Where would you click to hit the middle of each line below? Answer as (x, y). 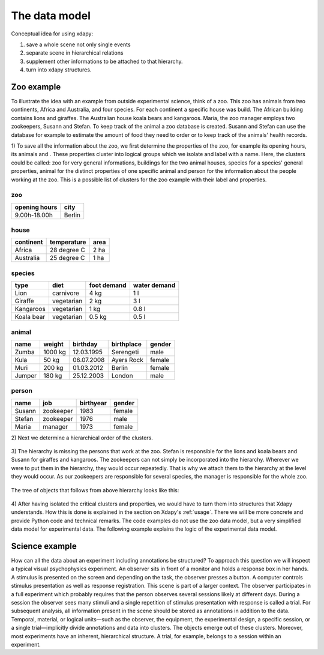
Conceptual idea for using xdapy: (52, 34)
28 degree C (67, 250)
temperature (68, 242)
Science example (44, 546)
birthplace (127, 344)
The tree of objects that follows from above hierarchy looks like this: (95, 490)
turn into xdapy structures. (59, 70)
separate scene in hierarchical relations (75, 53)
